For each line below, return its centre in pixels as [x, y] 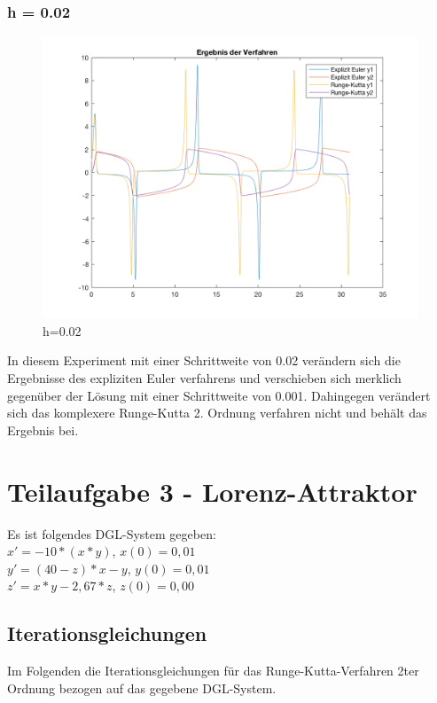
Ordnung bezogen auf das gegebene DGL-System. [142, 687]
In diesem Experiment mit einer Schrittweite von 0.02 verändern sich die [204, 360]
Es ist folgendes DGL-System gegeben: [112, 533]
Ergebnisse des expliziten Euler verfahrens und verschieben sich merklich [204, 378]
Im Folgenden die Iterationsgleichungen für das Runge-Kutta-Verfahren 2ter [213, 671]
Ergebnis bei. [43, 430]
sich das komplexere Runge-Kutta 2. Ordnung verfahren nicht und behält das [217, 413]
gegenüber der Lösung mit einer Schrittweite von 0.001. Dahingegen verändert [219, 395]
